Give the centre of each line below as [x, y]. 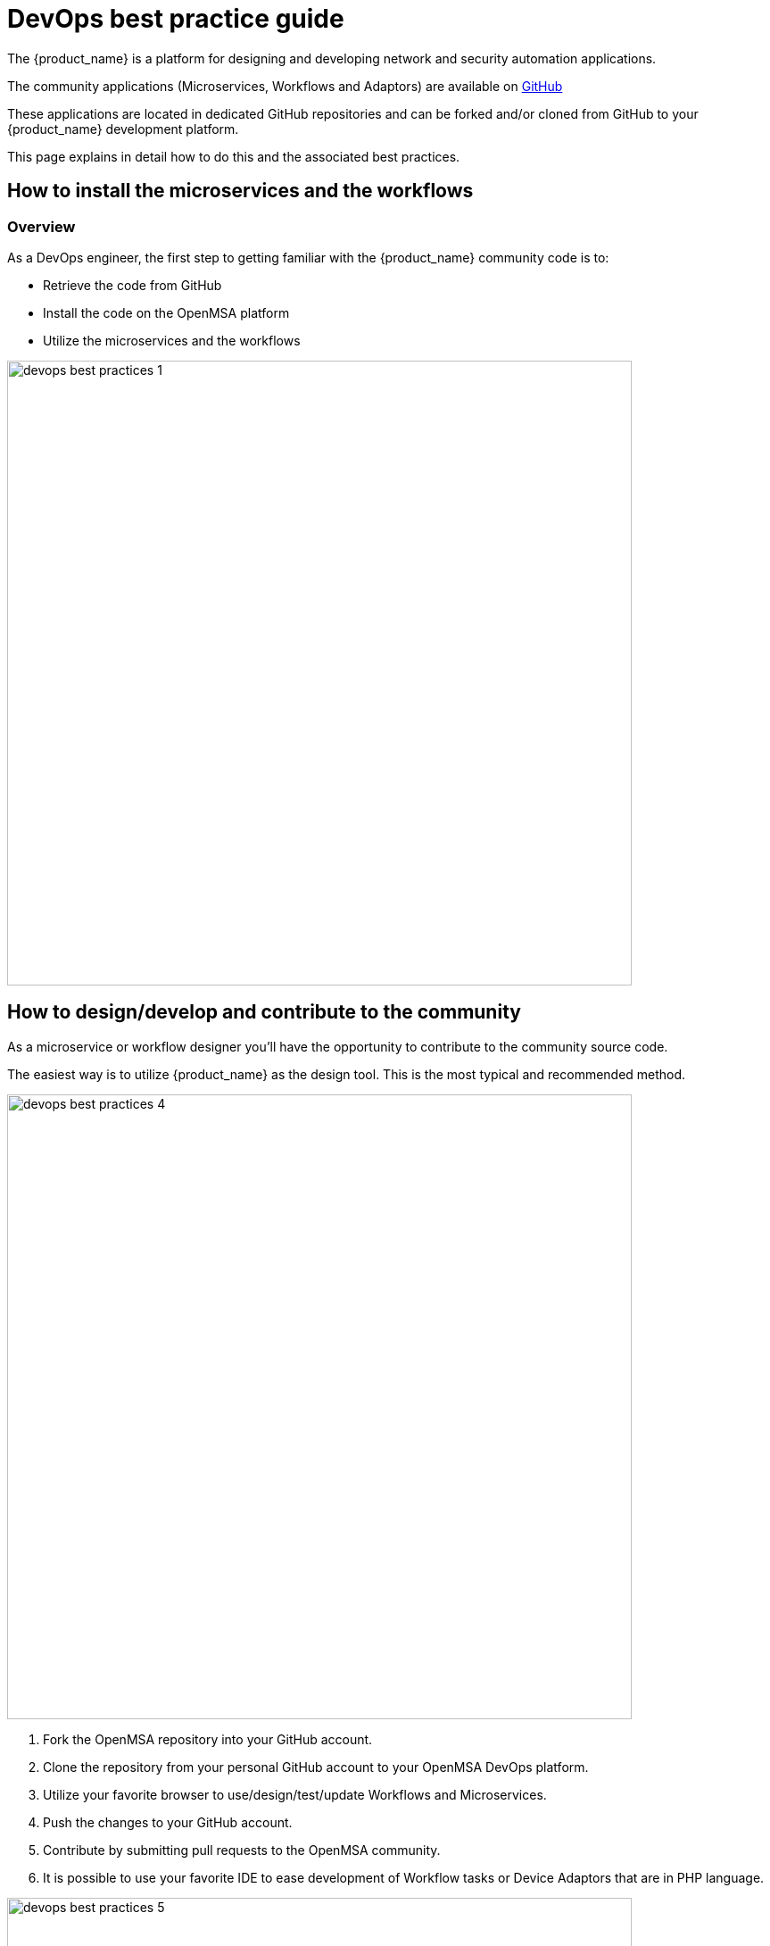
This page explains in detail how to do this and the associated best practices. [234, 156]
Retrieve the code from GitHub [132, 285]
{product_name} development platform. [123, 129]
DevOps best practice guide [176, 19]
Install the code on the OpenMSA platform [166, 312]
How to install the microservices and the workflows [240, 191]
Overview [41, 226]
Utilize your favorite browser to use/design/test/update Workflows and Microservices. [295, 1794]
